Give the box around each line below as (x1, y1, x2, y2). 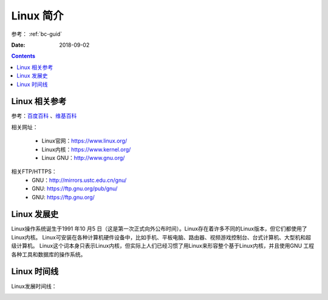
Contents (11, 52, 36, 60)
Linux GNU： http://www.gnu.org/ (41, 154, 125, 161)
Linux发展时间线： (11, 282, 57, 290)
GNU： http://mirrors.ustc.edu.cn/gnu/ (32, 176, 127, 184)
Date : (11, 41, 26, 48)
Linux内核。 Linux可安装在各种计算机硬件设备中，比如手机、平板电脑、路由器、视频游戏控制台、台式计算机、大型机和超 (11, 233, 311, 241)
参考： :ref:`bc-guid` (11, 30, 63, 38)
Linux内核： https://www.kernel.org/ (41, 145, 131, 153)
